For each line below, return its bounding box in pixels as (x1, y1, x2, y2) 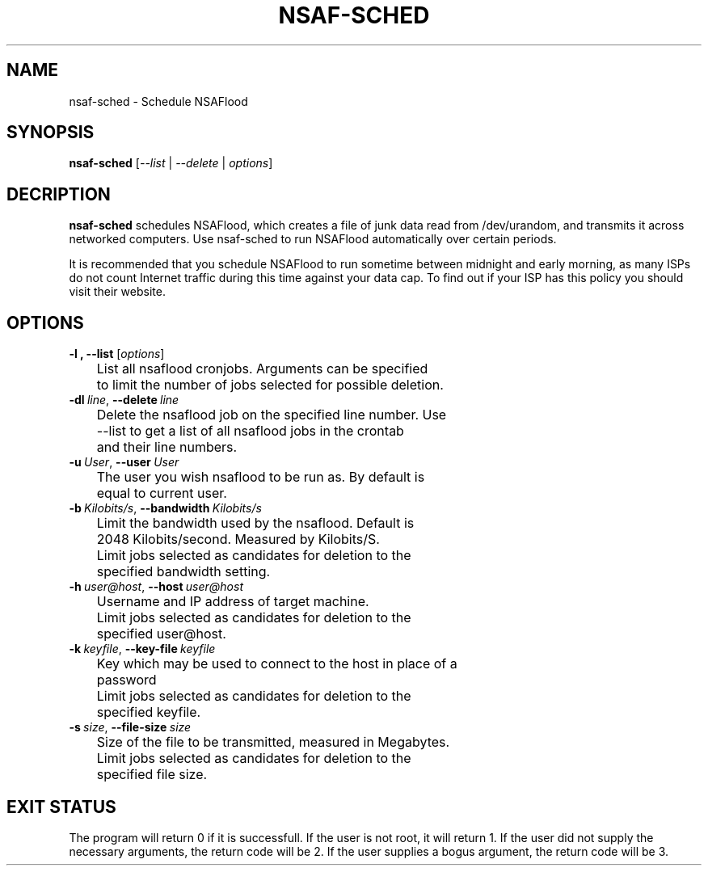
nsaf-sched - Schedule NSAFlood (69, 94, 248, 108)
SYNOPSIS (6, 122, 95, 143)
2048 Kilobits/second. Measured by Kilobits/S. (96, 531, 380, 548)
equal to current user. (96, 485, 227, 502)
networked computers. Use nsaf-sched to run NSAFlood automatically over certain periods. (69, 232, 557, 246)
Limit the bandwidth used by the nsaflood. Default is (96, 515, 415, 532)
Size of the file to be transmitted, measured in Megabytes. (96, 734, 450, 751)
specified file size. (96, 766, 208, 783)
